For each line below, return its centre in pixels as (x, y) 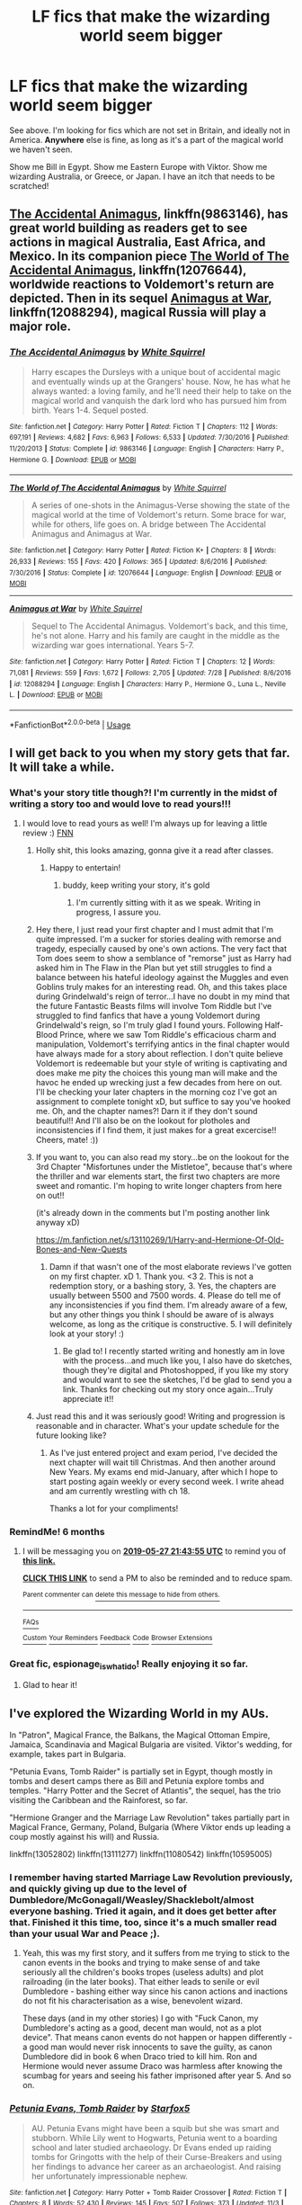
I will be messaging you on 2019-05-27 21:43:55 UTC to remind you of (154, 1551)
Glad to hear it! (50, 1685)
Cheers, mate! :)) (67, 1140)
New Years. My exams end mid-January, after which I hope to (164, 1472)
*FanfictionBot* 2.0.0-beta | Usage (70, 724)
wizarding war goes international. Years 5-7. (113, 646)
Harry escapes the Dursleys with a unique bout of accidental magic (156, 371)
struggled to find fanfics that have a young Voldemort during (148, 1016)
